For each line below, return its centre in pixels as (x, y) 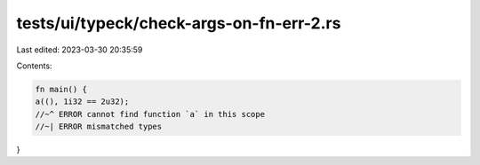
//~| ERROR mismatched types (99, 127)
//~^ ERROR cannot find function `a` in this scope (150, 114)
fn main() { (61, 89)
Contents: (34, 66)
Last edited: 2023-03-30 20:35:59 (80, 50)
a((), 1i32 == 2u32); (82, 102)
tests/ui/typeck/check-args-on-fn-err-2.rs (179, 23)
